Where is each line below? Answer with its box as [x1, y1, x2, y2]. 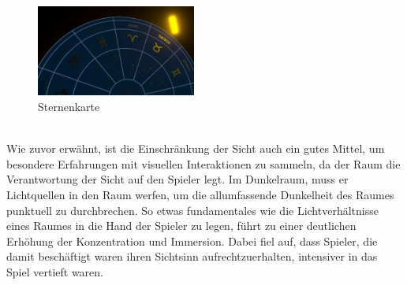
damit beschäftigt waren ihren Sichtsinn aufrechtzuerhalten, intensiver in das [6, 248, 378, 265]
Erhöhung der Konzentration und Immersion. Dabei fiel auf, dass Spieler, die [6, 232, 378, 249]
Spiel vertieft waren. [6, 263, 103, 279]
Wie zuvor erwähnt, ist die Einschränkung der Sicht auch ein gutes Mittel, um [6, 140, 385, 157]
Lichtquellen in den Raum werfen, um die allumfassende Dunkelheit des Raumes [6, 186, 394, 202]
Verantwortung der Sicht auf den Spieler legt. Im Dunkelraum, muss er [6, 171, 349, 187]
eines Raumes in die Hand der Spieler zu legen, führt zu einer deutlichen [6, 217, 357, 234]
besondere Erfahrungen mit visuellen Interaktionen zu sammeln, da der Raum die [6, 155, 401, 172]
